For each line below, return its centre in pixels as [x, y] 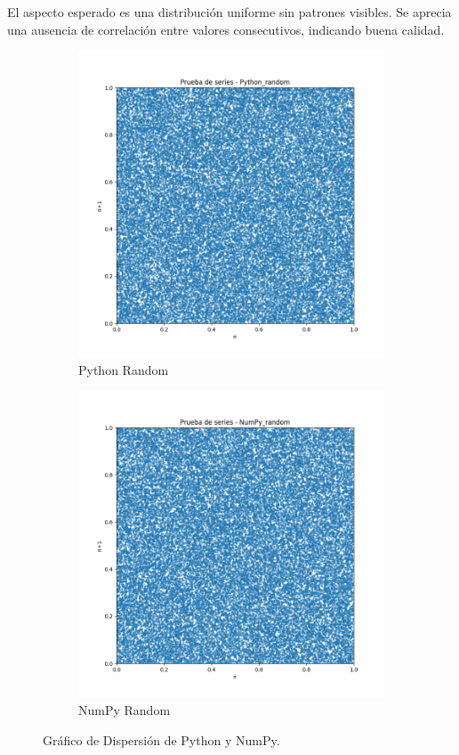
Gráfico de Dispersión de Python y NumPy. [161, 739]
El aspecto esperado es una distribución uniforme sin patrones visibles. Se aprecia [229, 12]
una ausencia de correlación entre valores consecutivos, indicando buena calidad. [226, 29]
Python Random [124, 369]
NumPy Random [125, 709]
